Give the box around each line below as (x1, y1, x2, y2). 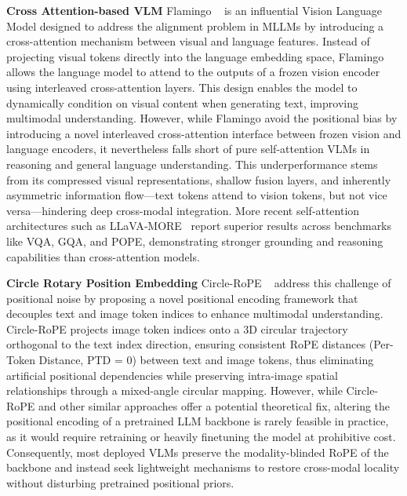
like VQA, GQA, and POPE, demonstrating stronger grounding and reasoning (6, 232, 383, 249)
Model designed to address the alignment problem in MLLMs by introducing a (6, 17, 384, 34)
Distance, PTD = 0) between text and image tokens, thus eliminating (38, 352, 374, 368)
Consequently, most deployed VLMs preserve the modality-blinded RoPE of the (6, 443, 389, 460)
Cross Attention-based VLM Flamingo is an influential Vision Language (6, 2, 382, 18)
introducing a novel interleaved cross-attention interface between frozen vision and (6, 125, 402, 141)
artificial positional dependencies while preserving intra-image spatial (6, 367, 338, 383)
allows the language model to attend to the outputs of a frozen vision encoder (6, 64, 380, 80)
